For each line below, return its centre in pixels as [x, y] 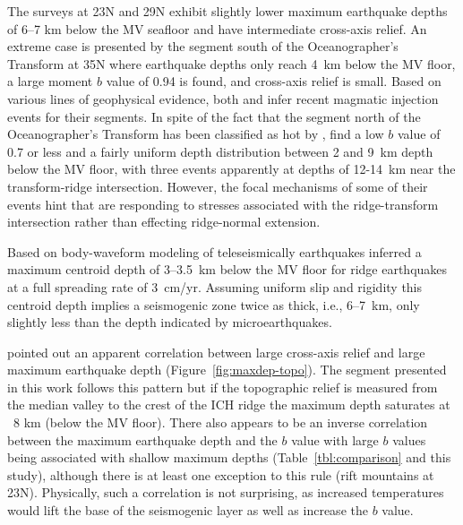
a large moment [50, 81]
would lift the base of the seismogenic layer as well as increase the [188, 510]
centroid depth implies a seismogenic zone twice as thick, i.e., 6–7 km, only [214, 304]
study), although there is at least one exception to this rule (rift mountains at [221, 474]
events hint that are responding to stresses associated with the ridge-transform [223, 204]
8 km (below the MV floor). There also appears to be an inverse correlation [220, 422]
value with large [335, 439]
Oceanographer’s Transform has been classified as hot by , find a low [196, 134]
